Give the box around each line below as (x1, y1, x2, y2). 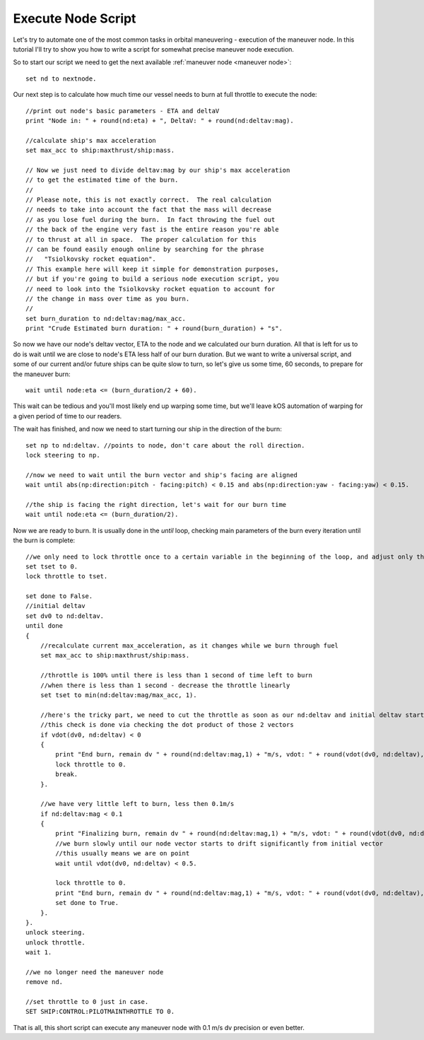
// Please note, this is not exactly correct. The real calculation (25, 196, 272, 204)
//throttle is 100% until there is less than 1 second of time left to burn (40, 672, 313, 679)
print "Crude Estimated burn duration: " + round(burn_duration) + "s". (25, 325, 283, 332)
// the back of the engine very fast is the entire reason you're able (25, 226, 279, 233)
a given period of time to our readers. (13, 411, 122, 420)
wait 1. (25, 948, 52, 957)
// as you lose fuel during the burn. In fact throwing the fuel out (25, 216, 276, 223)
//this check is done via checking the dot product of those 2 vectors (40, 721, 294, 729)
